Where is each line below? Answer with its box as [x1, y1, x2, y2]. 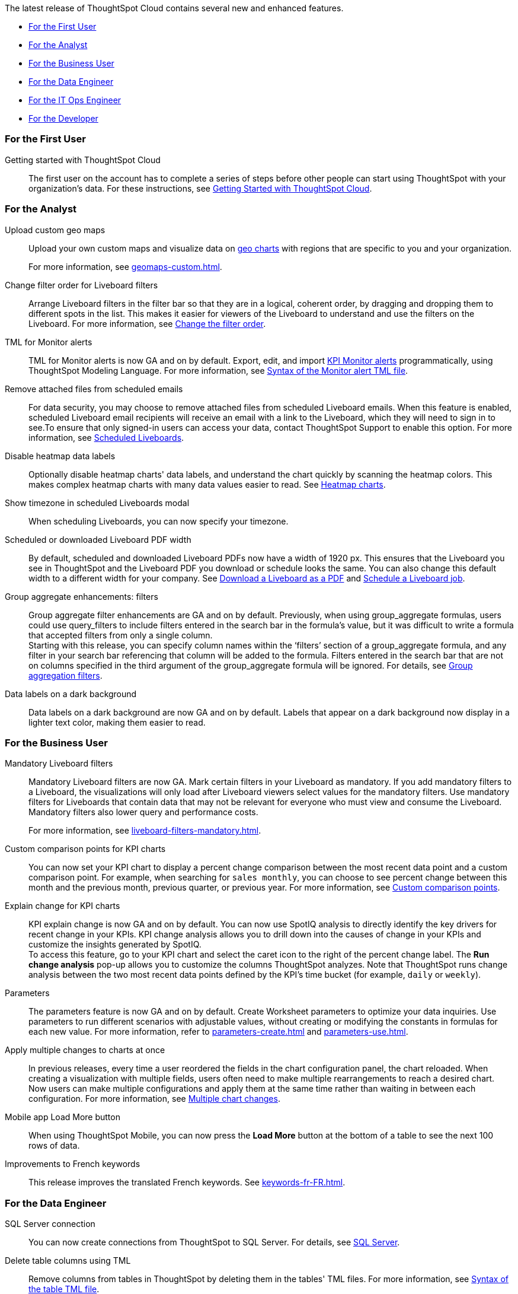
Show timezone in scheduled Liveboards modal [5, 497, 190, 508]
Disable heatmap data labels [5, 450, 116, 461]
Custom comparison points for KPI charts [5, 844, 166, 854]
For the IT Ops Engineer [28, 95, 121, 105]
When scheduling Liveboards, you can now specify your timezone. [28, 516, 289, 526]
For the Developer [28, 113, 98, 123]
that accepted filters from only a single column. [28, 629, 213, 640]
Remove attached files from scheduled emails [5, 383, 183, 394]
